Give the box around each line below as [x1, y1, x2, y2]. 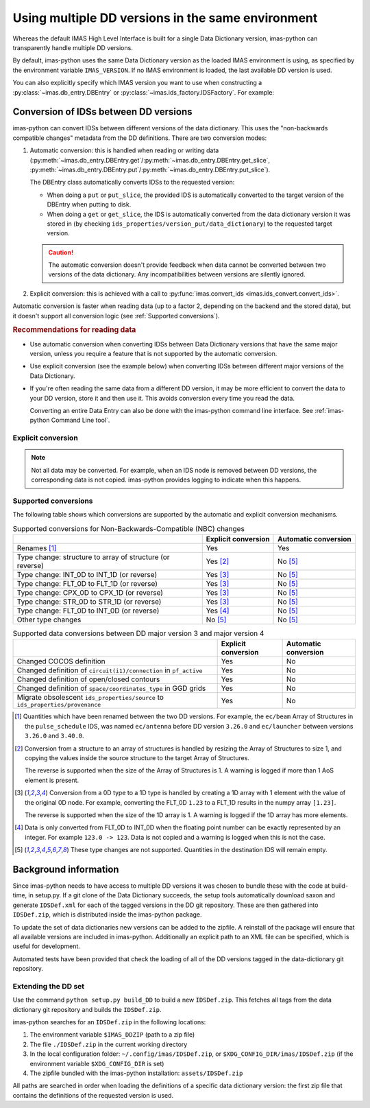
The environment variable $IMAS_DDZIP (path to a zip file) [29, 1030, 195, 1039]
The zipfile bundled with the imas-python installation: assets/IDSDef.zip [29, 1069, 243, 1077]
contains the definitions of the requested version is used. [12, 1091, 174, 1099]
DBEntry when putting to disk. [47, 200, 132, 209]
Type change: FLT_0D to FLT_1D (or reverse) [16, 579, 158, 589]
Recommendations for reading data [12, 325, 136, 335]
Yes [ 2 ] [206, 556, 230, 566]
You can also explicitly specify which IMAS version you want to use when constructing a [12, 79, 262, 87]
